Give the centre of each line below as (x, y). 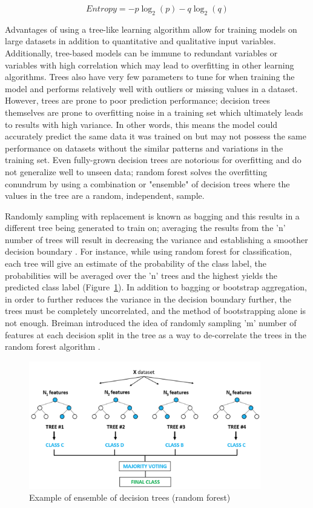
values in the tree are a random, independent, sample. (105, 196)
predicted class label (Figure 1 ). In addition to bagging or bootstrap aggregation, (156, 287)
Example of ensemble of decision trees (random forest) (130, 497)
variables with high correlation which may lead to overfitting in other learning (150, 65)
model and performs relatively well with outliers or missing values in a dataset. (151, 88)
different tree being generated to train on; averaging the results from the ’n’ (145, 228)
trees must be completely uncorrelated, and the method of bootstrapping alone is (156, 311)
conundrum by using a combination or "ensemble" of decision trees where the (147, 183)
